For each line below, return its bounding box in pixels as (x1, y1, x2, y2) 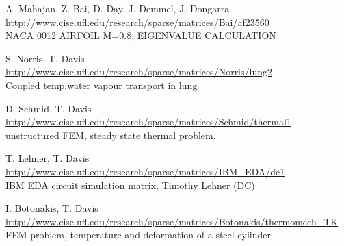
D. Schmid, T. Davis (5, 101, 92, 115)
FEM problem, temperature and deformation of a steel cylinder (5, 227, 272, 242)
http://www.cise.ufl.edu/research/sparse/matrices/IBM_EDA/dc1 (5, 164, 285, 178)
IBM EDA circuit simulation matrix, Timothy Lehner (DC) (5, 177, 255, 192)
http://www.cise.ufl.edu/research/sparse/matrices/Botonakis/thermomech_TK (5, 214, 339, 228)
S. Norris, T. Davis (5, 51, 85, 65)
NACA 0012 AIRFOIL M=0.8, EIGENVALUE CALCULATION (5, 28, 276, 42)
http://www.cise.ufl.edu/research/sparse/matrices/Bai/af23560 (5, 14, 269, 29)
